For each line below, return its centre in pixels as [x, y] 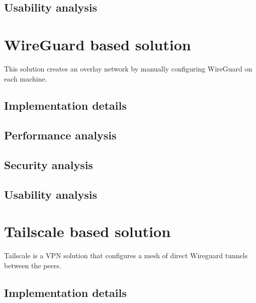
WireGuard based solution [98, 44]
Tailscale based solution [88, 231]
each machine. [26, 78]
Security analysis [49, 165]
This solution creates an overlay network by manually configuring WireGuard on [128, 68]
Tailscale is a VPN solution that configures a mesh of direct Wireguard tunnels [126, 255]
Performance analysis [60, 135]
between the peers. [33, 265]
